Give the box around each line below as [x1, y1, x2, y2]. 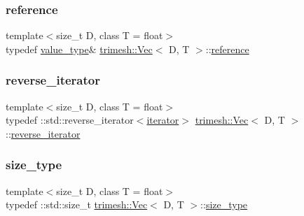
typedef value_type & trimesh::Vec [6, 41, 153, 56]
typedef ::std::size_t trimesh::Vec [6, 197, 148, 212]
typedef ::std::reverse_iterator [6, 113, 134, 127]
